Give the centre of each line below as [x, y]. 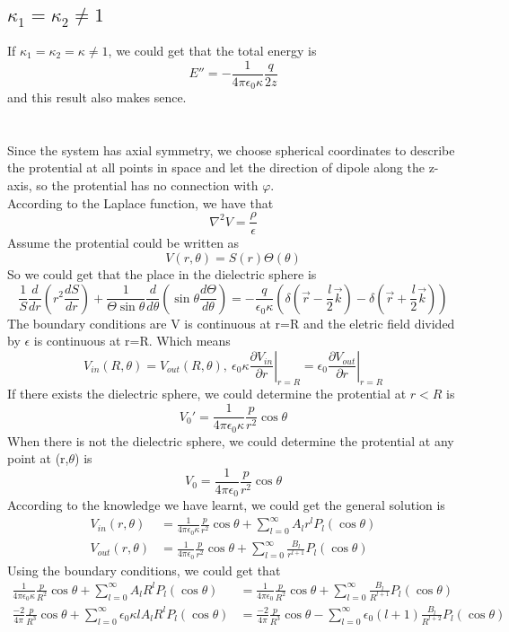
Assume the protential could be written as [123, 243]
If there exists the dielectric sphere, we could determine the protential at [207, 394]
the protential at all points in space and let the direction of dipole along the [216, 167]
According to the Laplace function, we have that [140, 202]
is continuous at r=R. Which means [132, 341]
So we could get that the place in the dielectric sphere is [162, 273]
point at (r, [38, 458]
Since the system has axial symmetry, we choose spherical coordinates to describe [231, 149]
